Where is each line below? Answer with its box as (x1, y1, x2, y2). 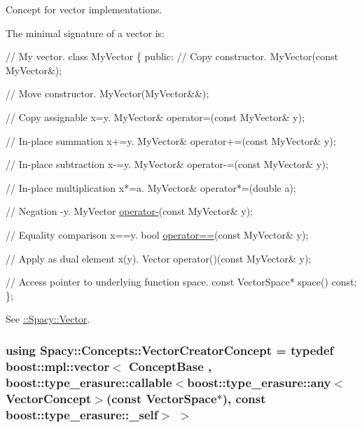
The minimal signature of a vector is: (6, 25, 165, 40)
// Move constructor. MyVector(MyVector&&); (6, 86, 209, 101)
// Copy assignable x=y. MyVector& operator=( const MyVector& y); (6, 109, 305, 124)
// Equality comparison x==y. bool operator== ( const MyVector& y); (6, 227, 309, 241)
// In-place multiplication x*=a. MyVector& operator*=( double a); (6, 180, 296, 195)
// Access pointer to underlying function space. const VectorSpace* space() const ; (6, 274, 357, 289)
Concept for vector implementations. (6, 2, 162, 16)
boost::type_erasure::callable (6, 373, 172, 391)
